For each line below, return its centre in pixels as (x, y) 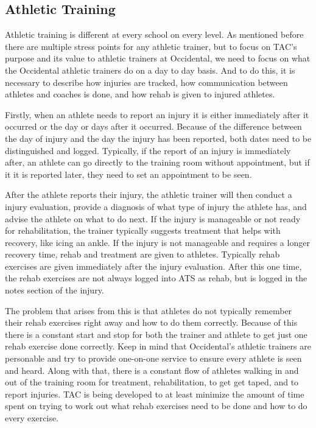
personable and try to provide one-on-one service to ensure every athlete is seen (153, 358)
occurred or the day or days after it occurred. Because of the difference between (153, 126)
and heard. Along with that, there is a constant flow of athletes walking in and (152, 370)
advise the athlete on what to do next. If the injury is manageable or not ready (153, 218)
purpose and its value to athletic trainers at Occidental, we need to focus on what (158, 58)
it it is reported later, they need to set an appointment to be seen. (128, 174)
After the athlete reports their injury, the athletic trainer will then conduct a (149, 195)
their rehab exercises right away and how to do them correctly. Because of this (151, 322)
